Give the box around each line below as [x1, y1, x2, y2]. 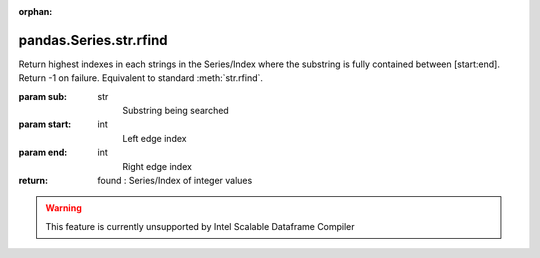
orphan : [18, 6, 53, 17]
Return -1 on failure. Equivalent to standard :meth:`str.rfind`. [18, 72, 264, 84]
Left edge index [122, 132, 187, 144]
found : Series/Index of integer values [97, 175, 253, 187]
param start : [18, 118, 72, 130]
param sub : [18, 90, 67, 102]
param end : [18, 146, 68, 159]
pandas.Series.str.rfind [18, 31, 168, 49]
